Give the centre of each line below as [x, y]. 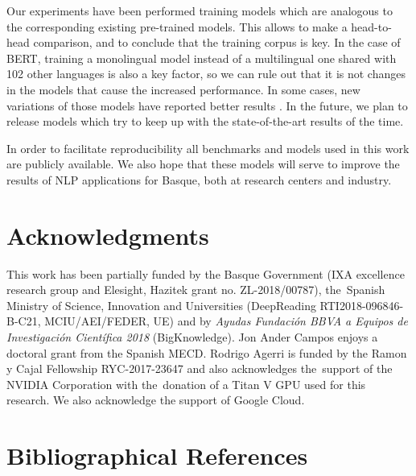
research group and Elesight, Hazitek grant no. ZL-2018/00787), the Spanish [196, 290]
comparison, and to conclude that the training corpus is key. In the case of [217, 42]
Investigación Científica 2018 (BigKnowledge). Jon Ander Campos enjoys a [192, 337]
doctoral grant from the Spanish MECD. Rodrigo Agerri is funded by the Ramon [207, 352]
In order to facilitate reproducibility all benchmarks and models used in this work [208, 148]
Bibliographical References [157, 455]
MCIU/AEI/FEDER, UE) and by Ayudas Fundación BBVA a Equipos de [226, 321]
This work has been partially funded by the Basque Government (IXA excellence [206, 273]
